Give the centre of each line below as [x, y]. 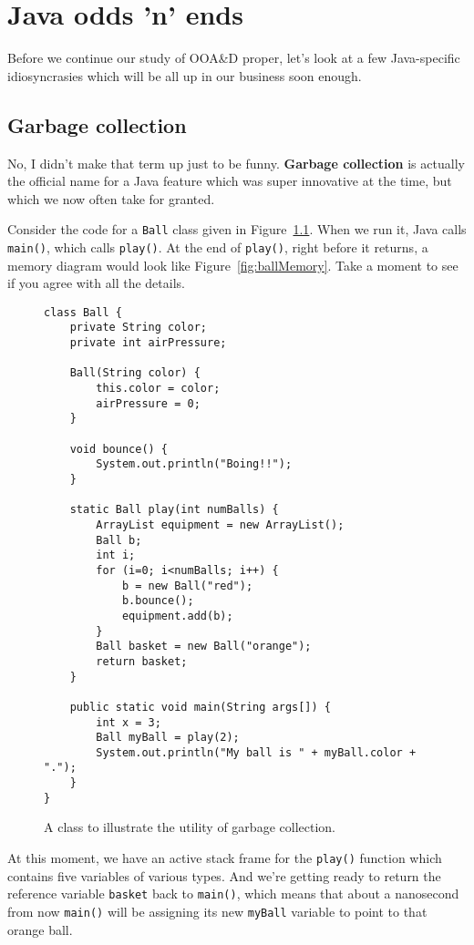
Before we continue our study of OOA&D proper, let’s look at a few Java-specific [234, 58]
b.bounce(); [158, 601]
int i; [116, 555]
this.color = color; [158, 389]
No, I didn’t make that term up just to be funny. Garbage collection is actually [236, 163]
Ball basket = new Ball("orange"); [204, 647]
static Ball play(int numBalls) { [174, 510]
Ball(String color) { [135, 373]
